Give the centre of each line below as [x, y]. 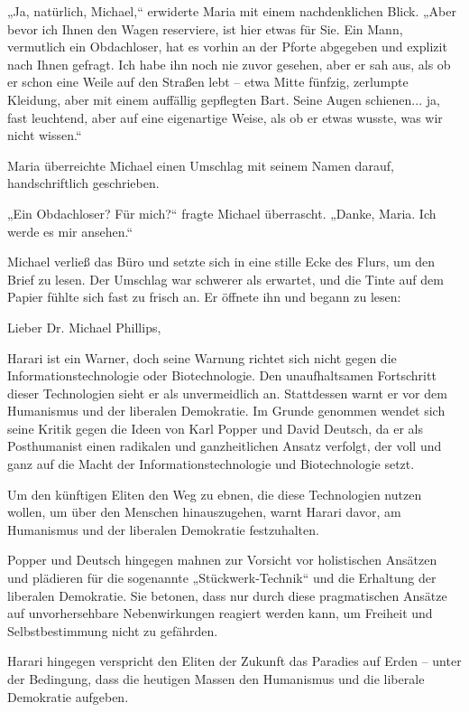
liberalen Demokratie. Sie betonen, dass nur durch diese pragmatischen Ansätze [227, 595]
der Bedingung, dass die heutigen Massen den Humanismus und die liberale [216, 679]
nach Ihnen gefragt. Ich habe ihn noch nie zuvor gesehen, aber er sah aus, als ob [229, 64]
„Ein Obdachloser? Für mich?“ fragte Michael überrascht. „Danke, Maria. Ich [222, 213]
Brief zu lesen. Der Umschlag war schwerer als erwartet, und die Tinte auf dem [225, 279]
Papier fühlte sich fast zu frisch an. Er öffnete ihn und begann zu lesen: [204, 297]
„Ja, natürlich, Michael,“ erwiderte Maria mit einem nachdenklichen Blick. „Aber [232, 11]
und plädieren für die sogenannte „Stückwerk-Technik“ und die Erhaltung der [222, 578]
